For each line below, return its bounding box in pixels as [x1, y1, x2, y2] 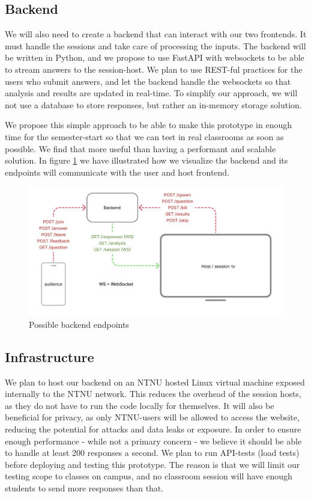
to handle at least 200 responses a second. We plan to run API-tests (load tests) [5, 446, 300, 459]
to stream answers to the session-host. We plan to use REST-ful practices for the [5, 63, 303, 75]
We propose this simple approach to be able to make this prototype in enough [5, 118, 292, 131]
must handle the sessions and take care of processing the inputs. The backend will [5, 39, 306, 52]
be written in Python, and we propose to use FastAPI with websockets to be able [5, 51, 304, 64]
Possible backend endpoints [29, 318, 129, 330]
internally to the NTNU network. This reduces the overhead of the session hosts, [5, 387, 301, 400]
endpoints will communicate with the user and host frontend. [5, 165, 230, 178]
